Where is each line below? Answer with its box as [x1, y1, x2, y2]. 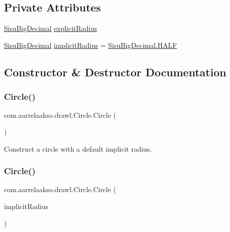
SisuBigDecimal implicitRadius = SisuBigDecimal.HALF [4, 39, 177, 50]
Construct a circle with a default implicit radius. [4, 143, 152, 154]
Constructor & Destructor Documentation [4, 64, 227, 79]
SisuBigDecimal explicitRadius [4, 23, 98, 33]
